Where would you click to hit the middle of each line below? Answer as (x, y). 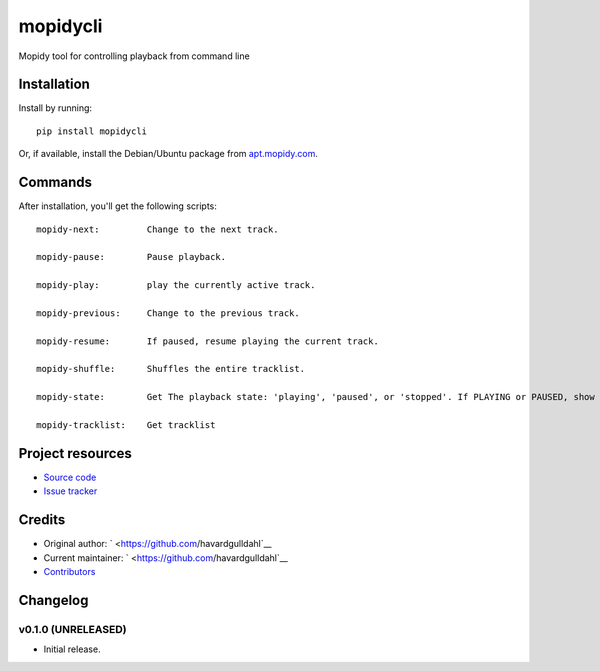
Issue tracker (70, 491)
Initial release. (72, 649)
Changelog (53, 600)
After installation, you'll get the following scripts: (117, 206)
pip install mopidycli (92, 131)
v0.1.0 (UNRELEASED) (72, 629)
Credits (42, 520)
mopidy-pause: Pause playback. (131, 257)
